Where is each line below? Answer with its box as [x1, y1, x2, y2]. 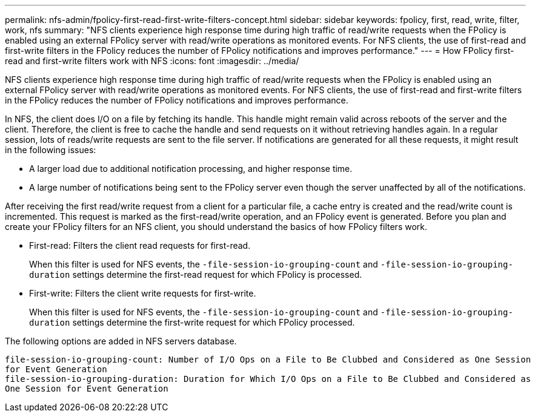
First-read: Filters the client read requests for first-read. [29, 240, 251, 251]
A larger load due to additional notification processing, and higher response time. [29, 163, 353, 174]
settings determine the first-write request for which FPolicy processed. [72, 317, 355, 327]
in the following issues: [5, 145, 96, 155]
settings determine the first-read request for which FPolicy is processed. [72, 269, 362, 280]
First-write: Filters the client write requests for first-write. [29, 288, 256, 298]
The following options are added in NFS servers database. [5, 336, 237, 346]
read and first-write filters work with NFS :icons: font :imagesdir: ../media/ [5, 56, 299, 66]
